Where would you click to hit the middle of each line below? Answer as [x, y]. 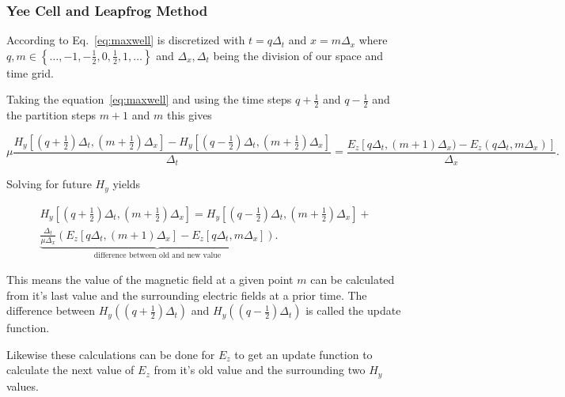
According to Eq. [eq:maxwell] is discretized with [126, 40]
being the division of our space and [298, 55]
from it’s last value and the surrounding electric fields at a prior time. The [187, 295]
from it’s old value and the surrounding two [260, 370]
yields [127, 184]
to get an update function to [303, 354]
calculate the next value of [70, 370]
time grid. [30, 72]
